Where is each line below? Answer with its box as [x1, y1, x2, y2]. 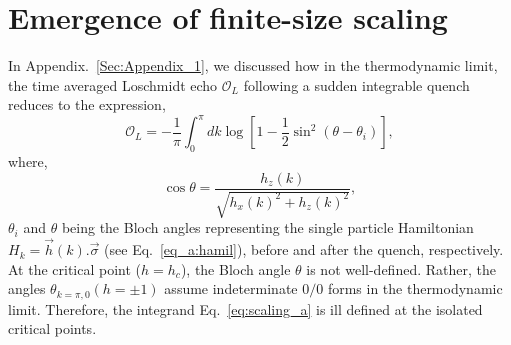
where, [8, 151, 48, 172]
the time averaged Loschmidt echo [8, 74, 218, 95]
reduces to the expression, [8, 94, 166, 115]
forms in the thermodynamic [327, 278, 503, 299]
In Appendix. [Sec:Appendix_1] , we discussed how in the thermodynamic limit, [8, 55, 498, 76]
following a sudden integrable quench [243, 74, 470, 95]
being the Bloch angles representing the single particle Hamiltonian [61, 217, 474, 238]
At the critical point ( [8, 258, 142, 279]
